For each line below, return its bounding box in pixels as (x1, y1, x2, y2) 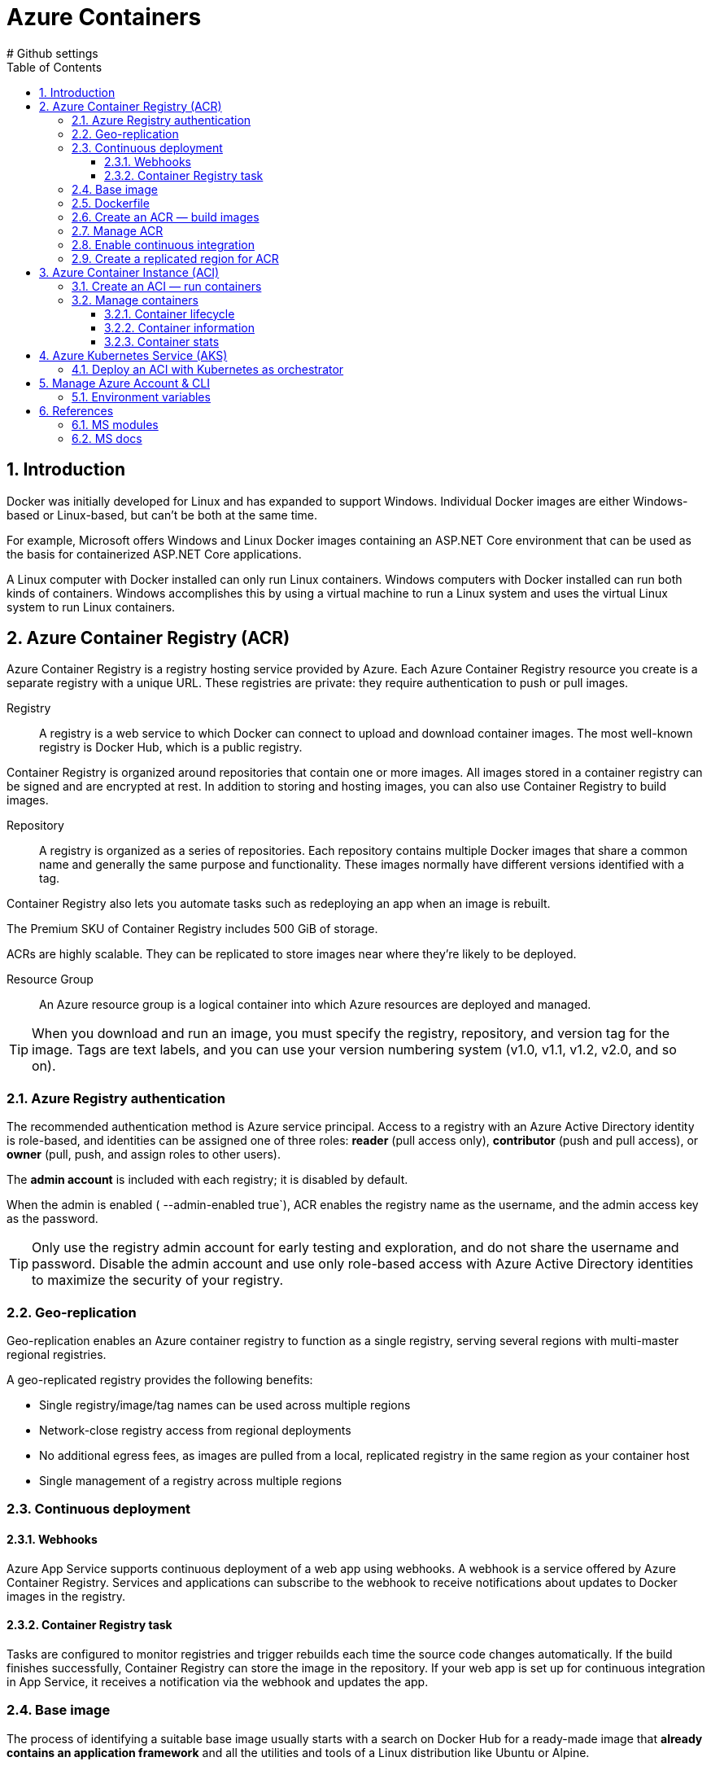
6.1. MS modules (72, 417, 159, 432)
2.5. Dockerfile (72, 195, 150, 210)
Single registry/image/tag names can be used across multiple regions (39, 1397, 411, 1412)
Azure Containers (7, 3, 202, 31)
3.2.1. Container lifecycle (104, 306, 235, 321)
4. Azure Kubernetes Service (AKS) (39, 348, 228, 362)
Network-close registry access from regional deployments (39, 1422, 351, 1437)
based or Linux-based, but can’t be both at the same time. (7, 507, 318, 522)
